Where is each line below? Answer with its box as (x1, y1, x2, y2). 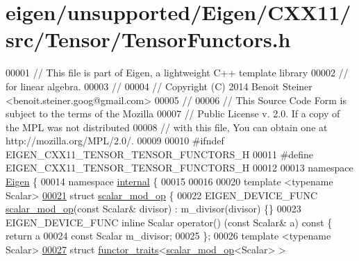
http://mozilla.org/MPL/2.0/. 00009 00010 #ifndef (6, 133, 224, 148)
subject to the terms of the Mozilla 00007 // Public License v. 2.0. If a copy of (6, 106, 340, 121)
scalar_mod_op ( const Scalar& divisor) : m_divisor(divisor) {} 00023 (6, 201, 301, 216)
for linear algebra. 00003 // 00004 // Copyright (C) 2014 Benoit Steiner (6, 78, 312, 93)
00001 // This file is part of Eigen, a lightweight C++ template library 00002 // (6, 65, 349, 80)
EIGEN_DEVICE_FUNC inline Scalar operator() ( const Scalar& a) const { (6, 214, 333, 229)
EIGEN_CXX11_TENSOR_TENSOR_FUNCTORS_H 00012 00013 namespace (6, 160, 353, 175)
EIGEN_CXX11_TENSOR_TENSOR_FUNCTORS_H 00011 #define (6, 146, 314, 161)
